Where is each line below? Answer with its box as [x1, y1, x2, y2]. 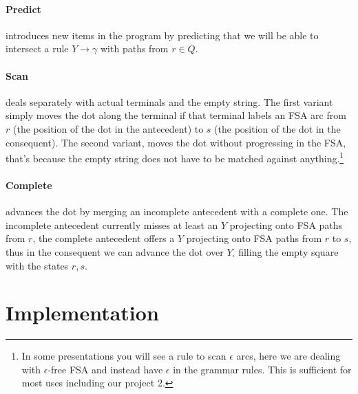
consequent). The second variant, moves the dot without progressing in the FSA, [6, 135, 346, 149]
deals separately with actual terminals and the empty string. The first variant [6, 94, 333, 109]
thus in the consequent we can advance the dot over [6, 244, 224, 259]
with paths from [101, 41, 169, 56]
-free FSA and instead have [48, 362, 163, 376]
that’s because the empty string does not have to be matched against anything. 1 [6, 149, 344, 165]
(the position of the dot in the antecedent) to [12, 121, 204, 135]
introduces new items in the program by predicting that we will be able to [6, 28, 319, 42]
